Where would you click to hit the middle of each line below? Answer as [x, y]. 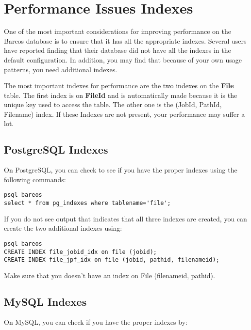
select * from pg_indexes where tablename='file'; [87, 203]
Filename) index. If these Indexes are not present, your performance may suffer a [125, 114]
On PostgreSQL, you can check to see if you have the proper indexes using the [121, 170]
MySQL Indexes [45, 301]
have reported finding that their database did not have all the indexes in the [117, 50]
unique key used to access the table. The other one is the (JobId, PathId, [113, 104]
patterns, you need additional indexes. [61, 69]
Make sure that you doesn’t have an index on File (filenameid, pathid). [109, 275]
